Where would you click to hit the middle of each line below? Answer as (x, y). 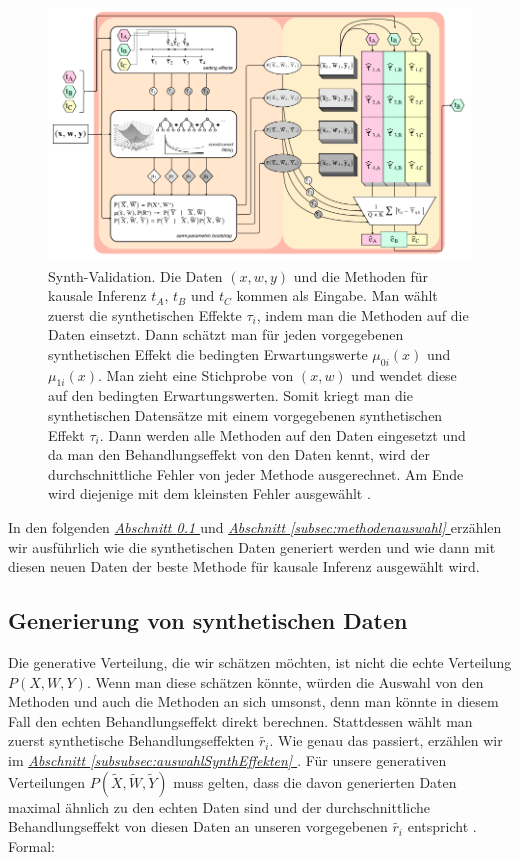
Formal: (31, 845)
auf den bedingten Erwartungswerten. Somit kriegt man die (230, 395)
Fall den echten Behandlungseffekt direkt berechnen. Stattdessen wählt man (240, 720)
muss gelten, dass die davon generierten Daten (315, 781)
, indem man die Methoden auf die (362, 314)
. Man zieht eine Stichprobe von (196, 374)
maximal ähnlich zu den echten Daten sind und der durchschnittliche (219, 806)
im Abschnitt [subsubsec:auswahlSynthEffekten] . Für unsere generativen (227, 759)
